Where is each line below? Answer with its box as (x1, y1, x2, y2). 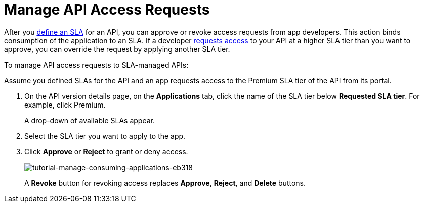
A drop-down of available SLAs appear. (24, 116, 155, 125)
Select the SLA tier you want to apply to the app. (24, 131, 186, 140)
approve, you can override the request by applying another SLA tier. (4, 44, 230, 54)
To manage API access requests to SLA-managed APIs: (4, 60, 189, 69)
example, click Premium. (24, 100, 106, 109)
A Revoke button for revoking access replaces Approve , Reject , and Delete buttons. (24, 178, 306, 187)
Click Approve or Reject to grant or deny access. (24, 147, 188, 156)
